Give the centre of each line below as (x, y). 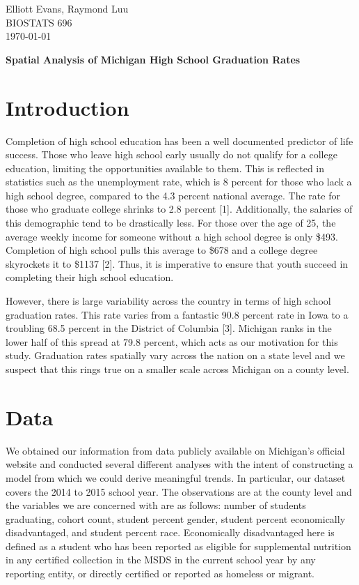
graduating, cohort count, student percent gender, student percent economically (176, 518)
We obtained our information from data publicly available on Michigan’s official (175, 450)
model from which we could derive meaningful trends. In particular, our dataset (176, 477)
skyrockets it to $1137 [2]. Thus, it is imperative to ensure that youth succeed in (177, 263)
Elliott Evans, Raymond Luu (67, 8)
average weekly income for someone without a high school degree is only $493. (172, 236)
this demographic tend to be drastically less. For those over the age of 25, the (171, 223)
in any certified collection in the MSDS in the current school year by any (161, 560)
